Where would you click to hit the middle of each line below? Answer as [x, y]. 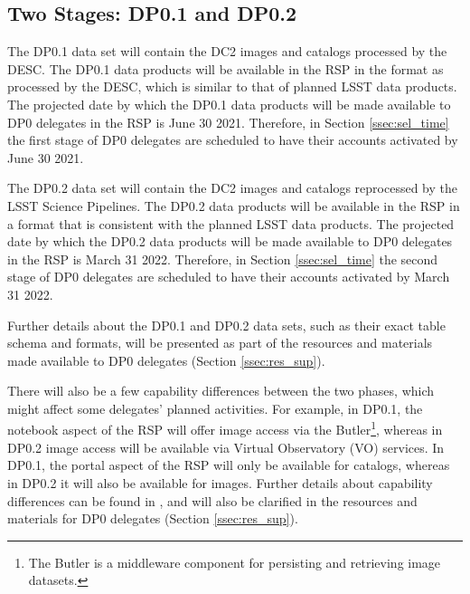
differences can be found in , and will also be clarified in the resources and [212, 500]
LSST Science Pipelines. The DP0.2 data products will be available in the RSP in [234, 205]
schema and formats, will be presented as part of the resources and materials [220, 343]
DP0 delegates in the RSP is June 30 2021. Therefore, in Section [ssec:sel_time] [228, 122]
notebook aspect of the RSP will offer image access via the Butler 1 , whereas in [225, 428]
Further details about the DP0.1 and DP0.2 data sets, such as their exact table [226, 325]
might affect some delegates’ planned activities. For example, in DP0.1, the [215, 408]
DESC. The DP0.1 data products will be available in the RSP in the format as [226, 68]
